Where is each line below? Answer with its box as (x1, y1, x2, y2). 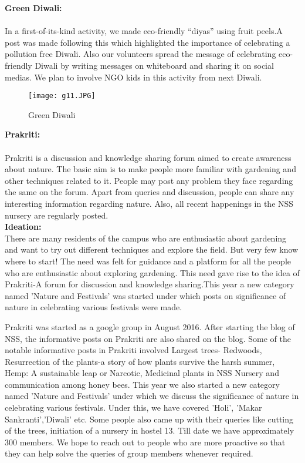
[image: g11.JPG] (28, 92, 96, 100)
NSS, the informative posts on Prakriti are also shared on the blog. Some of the (5, 332, 291, 344)
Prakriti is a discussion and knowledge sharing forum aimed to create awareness (5, 151, 292, 163)
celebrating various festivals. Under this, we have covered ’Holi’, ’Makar (5, 401, 262, 414)
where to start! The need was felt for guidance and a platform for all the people (5, 254, 292, 267)
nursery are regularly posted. (5, 209, 109, 221)
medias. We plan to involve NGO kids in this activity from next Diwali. (5, 71, 262, 83)
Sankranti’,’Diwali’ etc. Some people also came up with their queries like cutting (5, 412, 294, 425)
